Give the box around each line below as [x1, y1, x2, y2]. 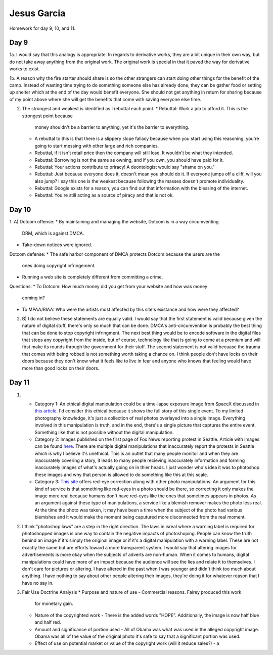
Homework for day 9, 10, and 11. [9, 25, 76, 31]
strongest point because [22, 113, 73, 119]
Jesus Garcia [9, 8, 66, 19]
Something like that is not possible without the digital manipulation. [34, 429, 174, 435]
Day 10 [9, 205, 31, 214]
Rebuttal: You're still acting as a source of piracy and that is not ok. [34, 192, 174, 198]
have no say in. [22, 580, 54, 586]
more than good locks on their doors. [22, 365, 100, 371]
